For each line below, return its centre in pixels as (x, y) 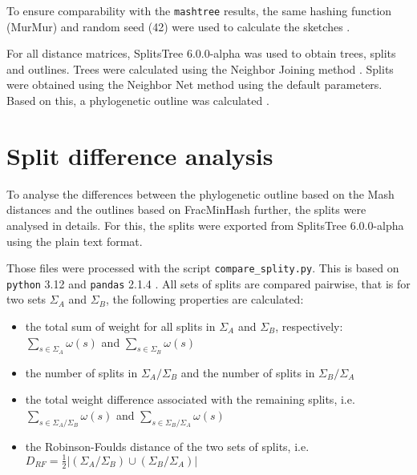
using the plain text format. (75, 241)
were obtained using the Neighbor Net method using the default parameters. (194, 85)
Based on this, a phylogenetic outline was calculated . (138, 101)
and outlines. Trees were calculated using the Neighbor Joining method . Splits (200, 68)
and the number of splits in (248, 372)
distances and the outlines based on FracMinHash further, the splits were (186, 209)
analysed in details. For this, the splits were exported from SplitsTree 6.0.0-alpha (205, 225)
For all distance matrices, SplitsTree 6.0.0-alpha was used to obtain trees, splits (201, 53)
